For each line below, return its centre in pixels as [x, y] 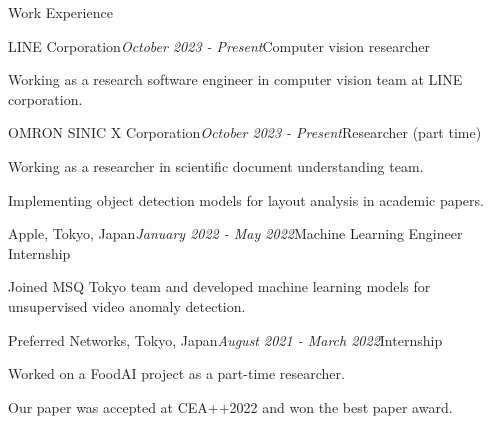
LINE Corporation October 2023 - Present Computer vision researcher [219, 45]
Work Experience [60, 12]
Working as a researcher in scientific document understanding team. [216, 165]
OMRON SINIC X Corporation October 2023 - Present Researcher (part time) [245, 132]
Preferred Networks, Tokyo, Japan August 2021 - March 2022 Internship [225, 339]
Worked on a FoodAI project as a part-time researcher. [176, 373]
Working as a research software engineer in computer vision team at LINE [235, 79]
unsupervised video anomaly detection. [127, 305]
